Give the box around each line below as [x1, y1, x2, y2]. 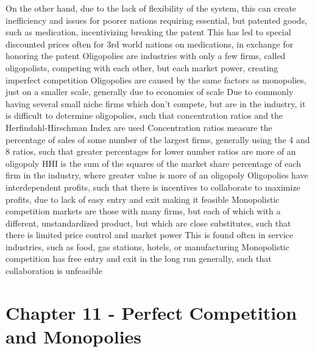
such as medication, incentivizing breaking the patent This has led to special [5, 26, 291, 38]
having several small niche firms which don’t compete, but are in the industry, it [5, 97, 306, 110]
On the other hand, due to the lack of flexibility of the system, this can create [5, 2, 297, 14]
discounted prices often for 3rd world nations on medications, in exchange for [5, 37, 294, 50]
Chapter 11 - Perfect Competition [5, 300, 297, 325]
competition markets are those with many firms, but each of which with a [5, 205, 281, 217]
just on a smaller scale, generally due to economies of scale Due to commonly [5, 85, 294, 98]
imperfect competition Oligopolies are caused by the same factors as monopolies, [5, 73, 306, 86]
